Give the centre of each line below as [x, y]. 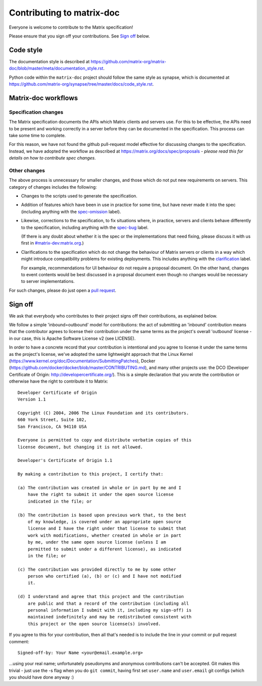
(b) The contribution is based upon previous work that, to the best [102, 515]
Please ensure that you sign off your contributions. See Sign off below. [80, 36]
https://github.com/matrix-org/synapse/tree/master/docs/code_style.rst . [81, 84]
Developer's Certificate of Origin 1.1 [65, 460]
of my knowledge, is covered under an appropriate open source [104, 522]
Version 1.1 [32, 399]
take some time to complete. [37, 135]
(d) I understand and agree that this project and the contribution [101, 597]
